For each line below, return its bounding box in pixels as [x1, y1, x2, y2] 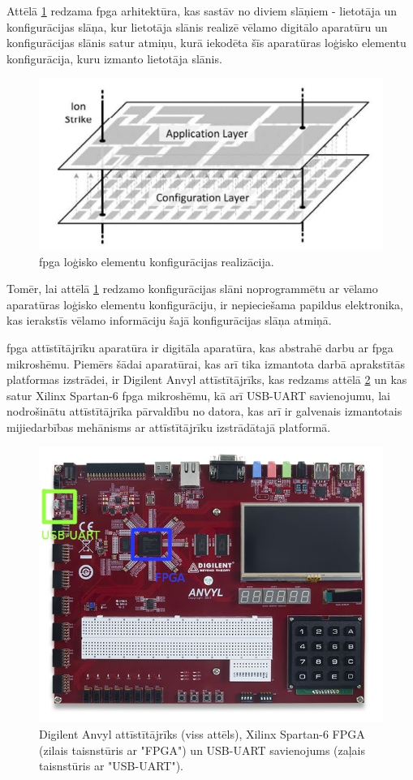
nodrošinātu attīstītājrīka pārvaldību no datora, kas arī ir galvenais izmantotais [6, 403, 402, 420]
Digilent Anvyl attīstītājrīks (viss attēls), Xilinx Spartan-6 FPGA [39, 725, 365, 742]
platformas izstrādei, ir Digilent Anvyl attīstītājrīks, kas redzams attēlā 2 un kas [6, 371, 407, 388]
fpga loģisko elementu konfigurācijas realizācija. [39, 252, 274, 269]
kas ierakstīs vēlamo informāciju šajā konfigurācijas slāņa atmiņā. [6, 312, 332, 329]
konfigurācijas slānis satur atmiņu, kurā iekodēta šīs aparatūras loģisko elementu [6, 34, 407, 51]
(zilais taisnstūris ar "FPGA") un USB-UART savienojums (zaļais [39, 741, 366, 758]
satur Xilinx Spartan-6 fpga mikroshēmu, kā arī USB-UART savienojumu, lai [6, 386, 390, 403]
